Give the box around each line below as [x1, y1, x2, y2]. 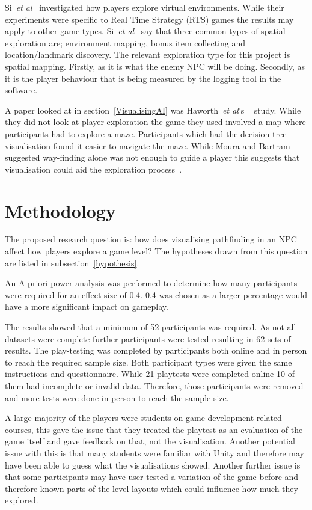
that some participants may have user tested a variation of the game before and [5, 470, 299, 483]
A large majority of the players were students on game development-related [5, 411, 282, 424]
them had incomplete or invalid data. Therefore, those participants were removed [5, 379, 304, 392]
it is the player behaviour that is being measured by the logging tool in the [5, 72, 281, 84]
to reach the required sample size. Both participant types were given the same [5, 355, 292, 368]
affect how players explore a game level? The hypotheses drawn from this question [5, 245, 308, 257]
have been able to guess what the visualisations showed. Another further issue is [5, 458, 301, 471]
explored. [5, 494, 38, 506]
